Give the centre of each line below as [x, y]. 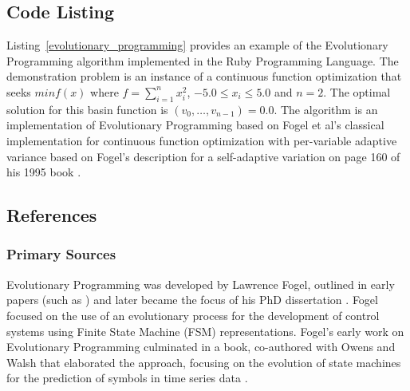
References [52, 215]
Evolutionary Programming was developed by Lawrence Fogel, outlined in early [201, 284]
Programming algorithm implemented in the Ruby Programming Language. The [203, 60]
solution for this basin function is [87, 109]
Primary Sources [61, 254]
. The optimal [357, 91]
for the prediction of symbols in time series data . [127, 378]
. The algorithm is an [326, 109]
